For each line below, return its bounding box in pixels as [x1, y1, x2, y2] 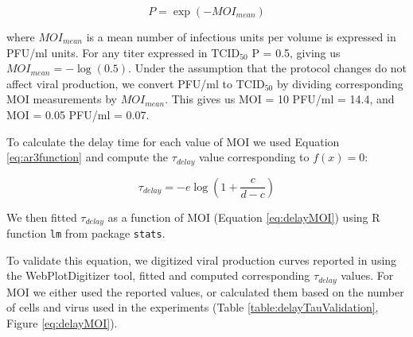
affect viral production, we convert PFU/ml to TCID [6, 75, 265, 91]
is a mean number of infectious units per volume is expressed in [86, 29, 396, 45]
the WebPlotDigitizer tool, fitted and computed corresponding [6, 267, 310, 284]
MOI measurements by [6, 91, 118, 107]
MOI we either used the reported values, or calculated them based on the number [6, 283, 404, 300]
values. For [341, 267, 394, 284]
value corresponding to [198, 149, 310, 165]
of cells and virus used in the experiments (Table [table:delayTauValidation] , [6, 299, 379, 316]
